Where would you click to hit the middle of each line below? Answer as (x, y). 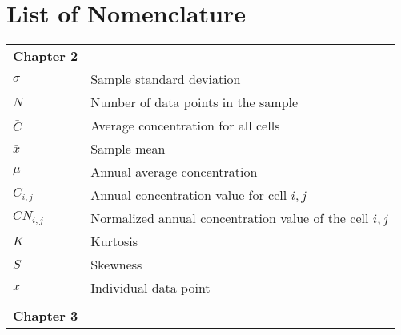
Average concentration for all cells (185, 126)
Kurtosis (114, 241)
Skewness (116, 265)
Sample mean (128, 149)
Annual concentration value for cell (189, 195)
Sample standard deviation (166, 79)
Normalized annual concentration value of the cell (230, 218)
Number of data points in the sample (194, 102)
